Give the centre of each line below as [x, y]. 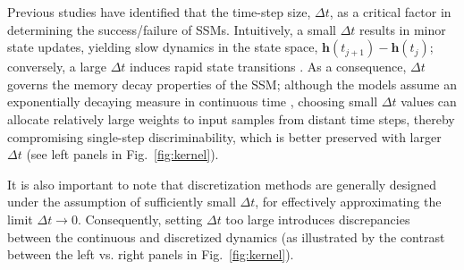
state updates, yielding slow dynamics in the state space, [163, 47]
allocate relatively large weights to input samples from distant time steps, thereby [231, 118]
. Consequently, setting [140, 219]
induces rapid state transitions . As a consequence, [268, 67]
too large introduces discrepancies [318, 219]
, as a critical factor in [390, 12]
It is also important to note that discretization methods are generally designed [222, 184]
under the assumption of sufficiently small [122, 202]
